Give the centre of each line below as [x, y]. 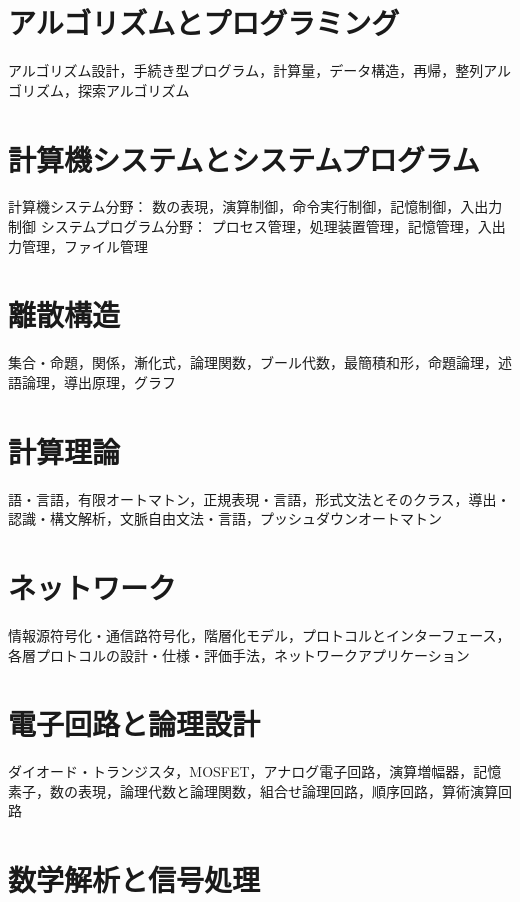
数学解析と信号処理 [134, 879]
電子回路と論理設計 [134, 723]
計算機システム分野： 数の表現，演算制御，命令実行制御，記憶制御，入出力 [255, 206]
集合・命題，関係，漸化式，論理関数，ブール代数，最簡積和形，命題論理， [253, 362]
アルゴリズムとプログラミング [204, 22]
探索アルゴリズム [133, 89]
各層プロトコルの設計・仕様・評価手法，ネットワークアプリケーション [239, 654]
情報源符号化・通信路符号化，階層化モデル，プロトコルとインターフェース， [259, 634]
